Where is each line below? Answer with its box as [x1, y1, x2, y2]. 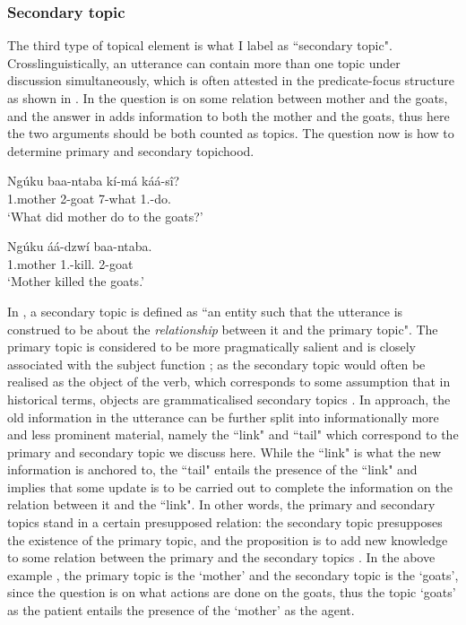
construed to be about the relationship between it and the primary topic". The [7, 319, 438, 338]
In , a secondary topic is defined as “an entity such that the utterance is [7, 301, 403, 320]
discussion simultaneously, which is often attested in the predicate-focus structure [7, 71, 454, 90]
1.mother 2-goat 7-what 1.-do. [7, 188, 171, 207]
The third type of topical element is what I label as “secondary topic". [7, 36, 393, 55]
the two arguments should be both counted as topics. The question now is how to [7, 124, 454, 143]
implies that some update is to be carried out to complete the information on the [7, 477, 453, 496]
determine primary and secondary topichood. [7, 141, 255, 160]
